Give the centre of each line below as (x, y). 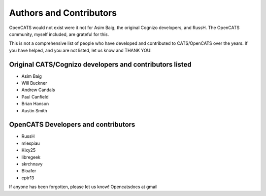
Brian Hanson (35, 104)
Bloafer (29, 171)
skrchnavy (32, 164)
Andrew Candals (38, 90)
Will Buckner (34, 83)
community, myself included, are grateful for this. (59, 34)
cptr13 (28, 178)
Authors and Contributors (63, 13)
